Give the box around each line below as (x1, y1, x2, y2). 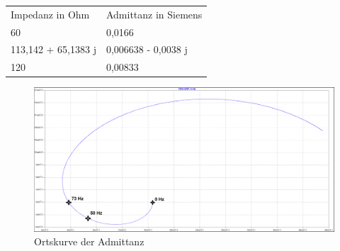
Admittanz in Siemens (106, 6, 203, 21)
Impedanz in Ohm (11, 6, 90, 21)
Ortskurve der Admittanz (34, 234, 144, 249)
